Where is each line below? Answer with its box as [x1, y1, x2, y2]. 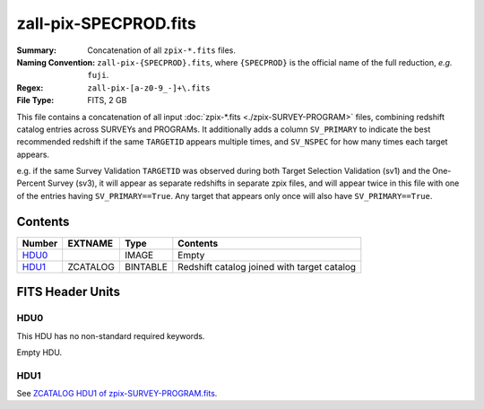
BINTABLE [124, 260, 168, 273]
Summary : [16, 45, 57, 56]
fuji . [87, 70, 109, 81]
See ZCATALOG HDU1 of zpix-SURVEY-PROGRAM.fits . [16, 388, 218, 399]
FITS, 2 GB [87, 95, 127, 106]
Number [22, 237, 58, 249]
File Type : [16, 95, 55, 106]
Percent [16, 178, 47, 188]
